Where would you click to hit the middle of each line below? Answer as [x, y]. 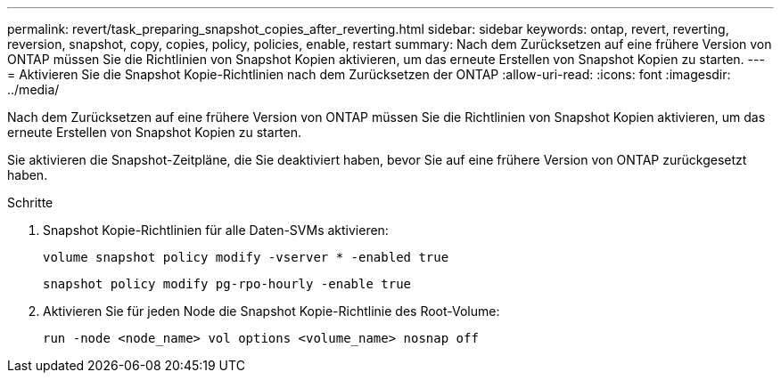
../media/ [33, 89]
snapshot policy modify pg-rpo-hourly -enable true [227, 284]
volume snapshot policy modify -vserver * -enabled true [246, 257]
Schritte [30, 202]
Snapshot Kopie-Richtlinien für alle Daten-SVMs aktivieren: [216, 230]
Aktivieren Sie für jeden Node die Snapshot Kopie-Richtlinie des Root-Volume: [271, 311]
